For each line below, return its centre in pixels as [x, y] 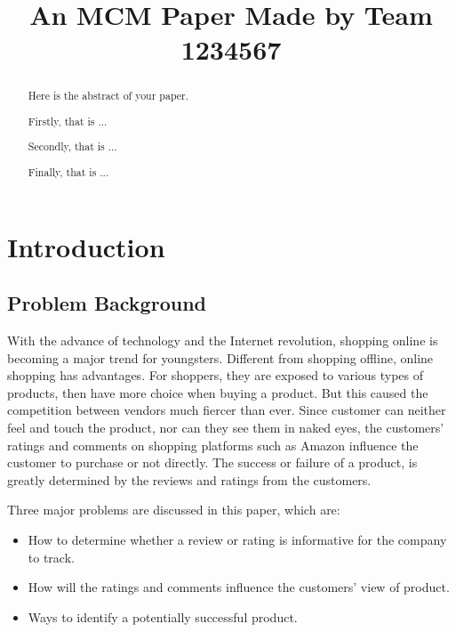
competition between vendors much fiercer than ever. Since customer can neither [227, 410]
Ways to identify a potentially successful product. [163, 616]
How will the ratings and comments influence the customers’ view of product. [239, 587]
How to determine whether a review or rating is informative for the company [237, 539]
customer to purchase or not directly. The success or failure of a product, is [212, 462]
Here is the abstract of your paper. [108, 96]
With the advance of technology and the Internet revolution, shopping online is [223, 340]
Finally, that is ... [68, 172]
